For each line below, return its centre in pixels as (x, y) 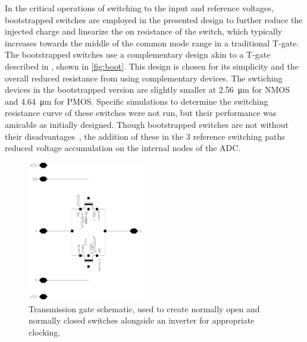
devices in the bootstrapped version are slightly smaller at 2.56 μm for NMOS (148, 90)
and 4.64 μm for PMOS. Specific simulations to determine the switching (137, 101)
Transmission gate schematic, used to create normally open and (144, 308)
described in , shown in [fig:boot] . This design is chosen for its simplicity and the (152, 66)
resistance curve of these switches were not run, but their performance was (141, 113)
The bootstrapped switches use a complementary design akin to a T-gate (138, 54)
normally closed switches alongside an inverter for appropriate (142, 320)
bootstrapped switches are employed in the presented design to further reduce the (154, 19)
